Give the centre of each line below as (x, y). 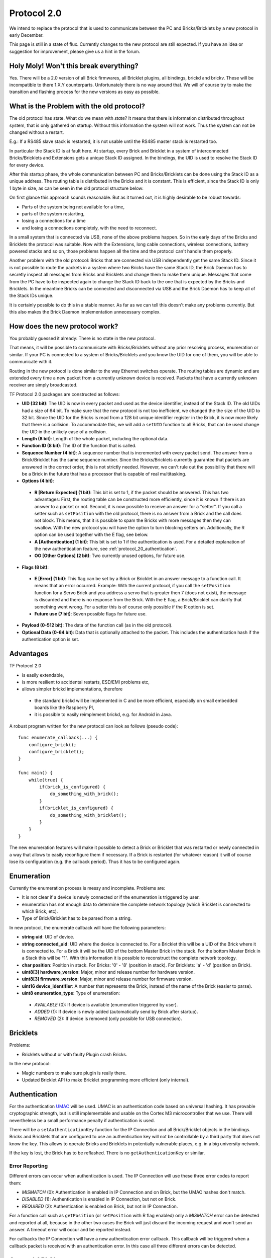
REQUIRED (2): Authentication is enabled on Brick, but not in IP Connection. (100, 1206)
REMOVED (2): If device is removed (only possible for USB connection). (108, 1018)
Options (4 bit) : (38, 481)
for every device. (27, 165)
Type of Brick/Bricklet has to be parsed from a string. (77, 918)
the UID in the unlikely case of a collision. (64, 431)
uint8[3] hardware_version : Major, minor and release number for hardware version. (108, 972)
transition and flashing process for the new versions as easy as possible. (85, 92)
